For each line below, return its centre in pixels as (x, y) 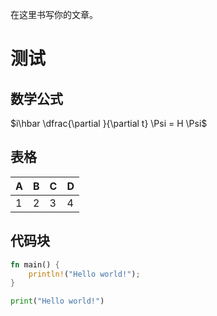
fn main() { (35, 264)
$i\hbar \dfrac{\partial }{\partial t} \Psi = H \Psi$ (109, 123)
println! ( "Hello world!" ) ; (84, 274)
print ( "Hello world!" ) (57, 301)
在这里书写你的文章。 (54, 14)
